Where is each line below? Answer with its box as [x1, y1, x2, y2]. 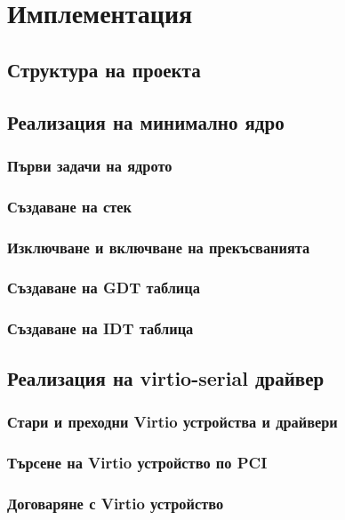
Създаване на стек [7, 195, 132, 217]
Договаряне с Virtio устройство [7, 492, 224, 514]
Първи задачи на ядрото [7, 154, 172, 176]
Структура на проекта [7, 55, 201, 83]
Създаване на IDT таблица [7, 317, 194, 340]
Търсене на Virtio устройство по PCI [7, 451, 268, 473]
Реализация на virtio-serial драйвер [7, 364, 325, 391]
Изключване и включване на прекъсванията [7, 236, 310, 258]
